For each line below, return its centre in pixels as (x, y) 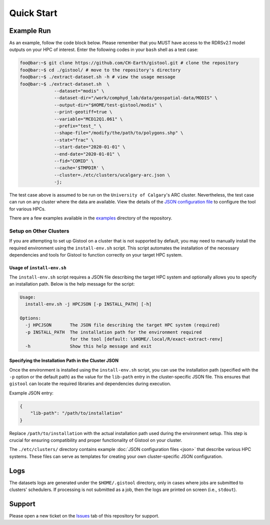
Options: (30, 318)
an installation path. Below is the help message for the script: (72, 284)
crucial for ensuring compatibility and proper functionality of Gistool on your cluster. (96, 440)
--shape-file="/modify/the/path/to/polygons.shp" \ (119, 133)
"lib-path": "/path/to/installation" (76, 413)
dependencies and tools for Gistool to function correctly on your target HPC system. (96, 255)
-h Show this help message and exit (88, 346)
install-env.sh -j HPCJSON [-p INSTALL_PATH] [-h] (88, 304)
